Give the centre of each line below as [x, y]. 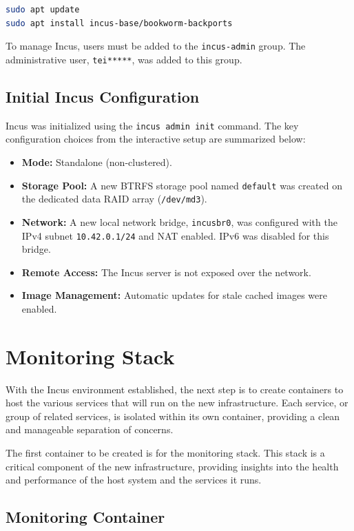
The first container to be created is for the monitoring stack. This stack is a [165, 453]
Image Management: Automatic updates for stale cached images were [174, 295]
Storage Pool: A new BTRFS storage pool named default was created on [182, 185]
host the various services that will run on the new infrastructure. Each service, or [177, 403]
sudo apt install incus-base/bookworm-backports [119, 23]
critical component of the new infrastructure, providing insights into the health [172, 466]
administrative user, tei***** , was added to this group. [124, 59]
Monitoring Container [85, 517]
